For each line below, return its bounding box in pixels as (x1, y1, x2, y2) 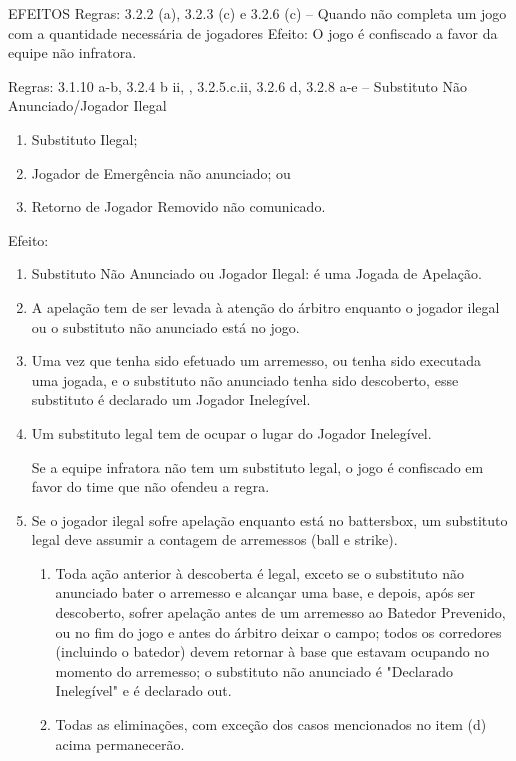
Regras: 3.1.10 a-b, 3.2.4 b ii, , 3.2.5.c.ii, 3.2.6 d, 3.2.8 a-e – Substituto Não (8, 75, 467, 96)
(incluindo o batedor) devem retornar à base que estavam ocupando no (55, 641, 490, 662)
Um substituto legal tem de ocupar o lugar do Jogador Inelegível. (31, 422, 432, 443)
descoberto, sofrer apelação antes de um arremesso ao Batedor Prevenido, (55, 602, 506, 623)
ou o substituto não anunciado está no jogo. (31, 316, 300, 337)
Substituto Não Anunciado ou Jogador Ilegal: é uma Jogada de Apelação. (31, 263, 482, 284)
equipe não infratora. (8, 42, 137, 63)
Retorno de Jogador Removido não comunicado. (31, 196, 326, 217)
